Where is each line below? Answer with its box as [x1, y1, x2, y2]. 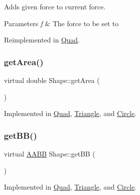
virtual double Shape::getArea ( [4, 75, 100, 85]
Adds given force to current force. [4, 1, 106, 11]
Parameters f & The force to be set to [4, 18, 119, 28]
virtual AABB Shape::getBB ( [4, 149, 95, 158]
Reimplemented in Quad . [4, 35, 80, 45]
